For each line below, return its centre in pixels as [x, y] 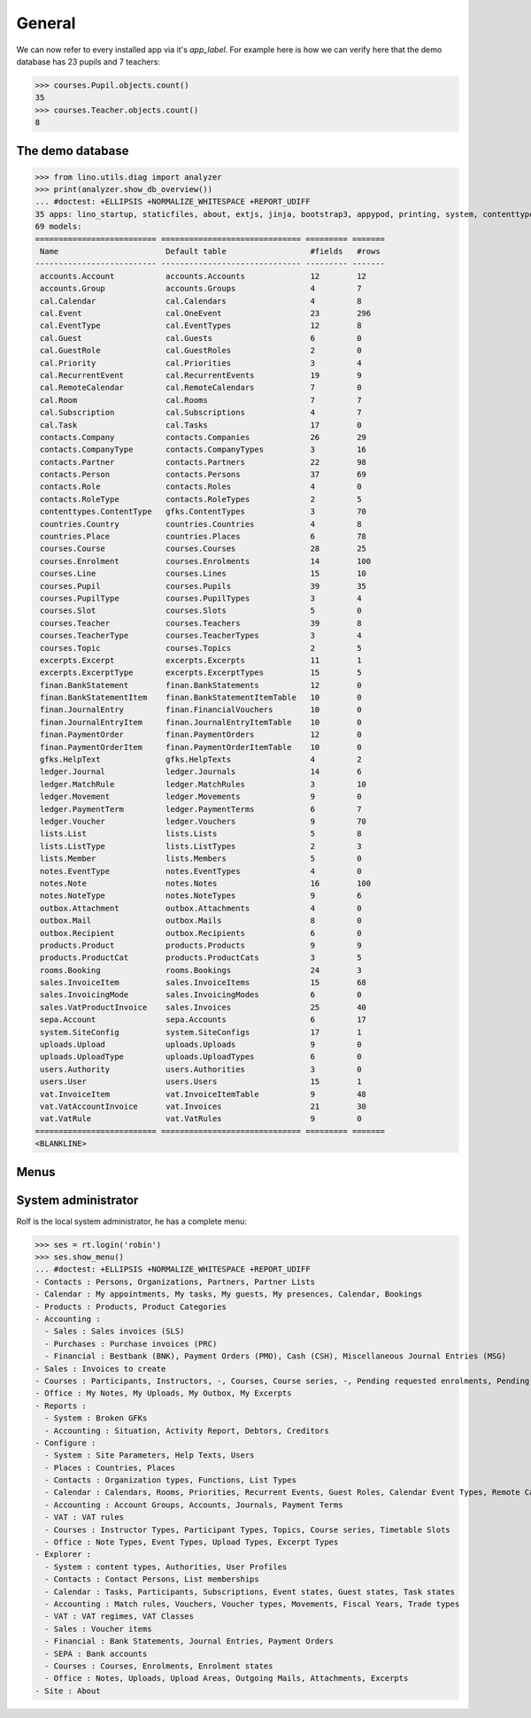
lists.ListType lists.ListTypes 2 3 [201, 846]
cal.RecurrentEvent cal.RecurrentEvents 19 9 [201, 375]
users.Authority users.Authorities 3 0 [201, 1069]
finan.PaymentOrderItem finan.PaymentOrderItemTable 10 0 [201, 747]
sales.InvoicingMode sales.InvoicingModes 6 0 [201, 995]
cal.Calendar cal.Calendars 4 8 [201, 301]
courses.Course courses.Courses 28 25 [204, 549]
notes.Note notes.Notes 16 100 [206, 883]
